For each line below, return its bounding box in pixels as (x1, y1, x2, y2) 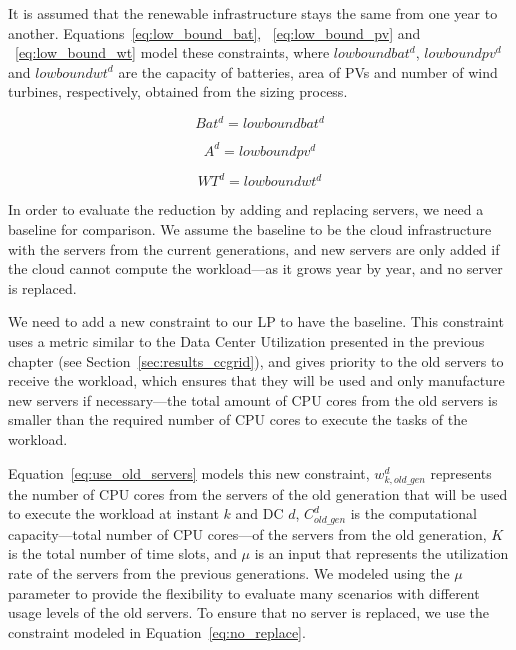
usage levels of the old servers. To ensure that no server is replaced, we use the (8, 602, 490, 623)
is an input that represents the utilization (254, 543, 509, 564)
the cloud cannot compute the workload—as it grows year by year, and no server (8, 258, 503, 279)
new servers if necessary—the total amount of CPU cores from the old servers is (8, 389, 498, 410)
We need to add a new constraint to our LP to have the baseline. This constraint (8, 311, 504, 332)
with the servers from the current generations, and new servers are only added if (8, 238, 500, 259)
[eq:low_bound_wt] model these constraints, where (15, 42, 330, 63)
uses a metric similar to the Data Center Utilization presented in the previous (8, 331, 485, 352)
